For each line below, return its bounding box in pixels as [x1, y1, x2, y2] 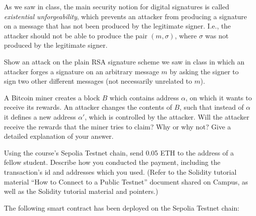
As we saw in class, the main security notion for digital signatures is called [4, 1, 229, 11]
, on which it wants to [185, 92, 252, 102]
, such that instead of [179, 102, 244, 112]
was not [205, 30, 229, 40]
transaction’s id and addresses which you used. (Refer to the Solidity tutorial [4, 166, 237, 177]
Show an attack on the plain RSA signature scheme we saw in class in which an [4, 56, 245, 66]
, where [175, 30, 197, 40]
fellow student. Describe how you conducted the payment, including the [4, 157, 220, 167]
